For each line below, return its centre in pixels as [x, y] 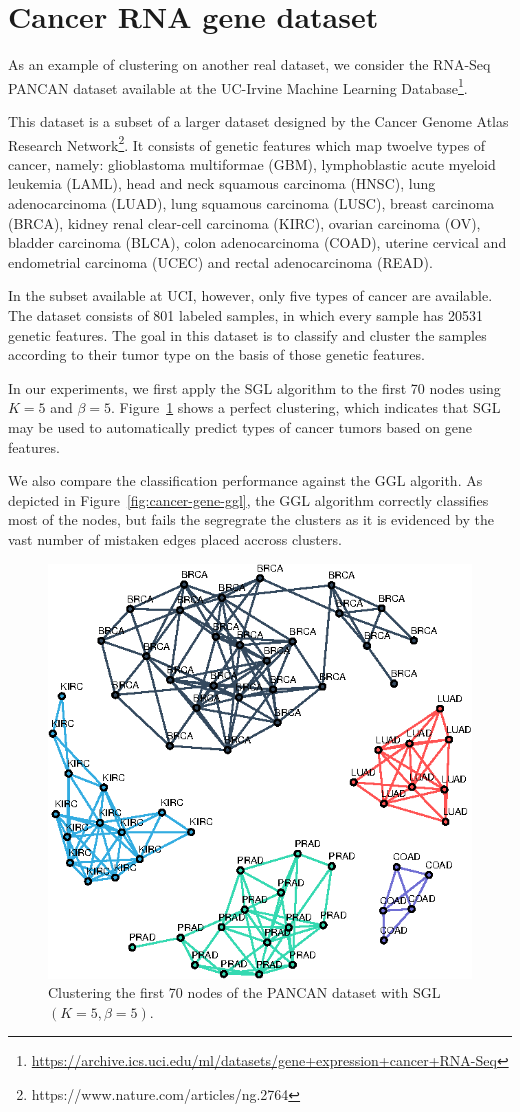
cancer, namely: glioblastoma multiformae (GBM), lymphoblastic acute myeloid [252, 163]
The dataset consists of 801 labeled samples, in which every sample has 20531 [246, 314]
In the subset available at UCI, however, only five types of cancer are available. [250, 295]
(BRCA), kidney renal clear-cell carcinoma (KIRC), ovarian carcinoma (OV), [244, 222]
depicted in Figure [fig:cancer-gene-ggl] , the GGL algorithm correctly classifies [248, 499]
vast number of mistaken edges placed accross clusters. [175, 538]
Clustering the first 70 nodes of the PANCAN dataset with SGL [244, 992]
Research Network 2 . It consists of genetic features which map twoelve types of [247, 143]
